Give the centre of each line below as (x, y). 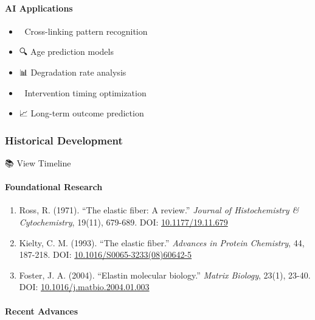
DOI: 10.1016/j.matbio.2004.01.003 (84, 287)
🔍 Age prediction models (66, 52)
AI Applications (39, 8)
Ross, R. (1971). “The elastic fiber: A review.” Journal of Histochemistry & (159, 210)
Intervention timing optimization (85, 92)
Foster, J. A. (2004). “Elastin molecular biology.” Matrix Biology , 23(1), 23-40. (165, 275)
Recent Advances (42, 311)
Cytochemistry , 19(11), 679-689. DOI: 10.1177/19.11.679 (123, 222)
